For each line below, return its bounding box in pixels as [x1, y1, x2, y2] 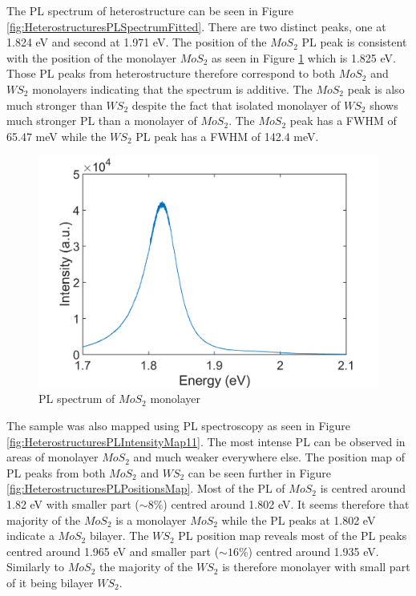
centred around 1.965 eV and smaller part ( [6, 542, 220, 559]
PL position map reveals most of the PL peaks [178, 527, 407, 544]
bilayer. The [89, 527, 149, 544]
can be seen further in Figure [188, 464, 331, 481]
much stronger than [6, 96, 103, 113]
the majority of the [99, 558, 193, 575]
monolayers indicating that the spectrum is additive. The [32, 80, 313, 97]
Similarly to [6, 558, 65, 575]
